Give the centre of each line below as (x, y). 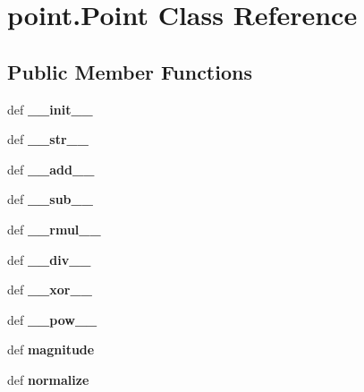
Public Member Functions (130, 71)
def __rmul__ (54, 229)
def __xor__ (50, 290)
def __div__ (49, 259)
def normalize (48, 379)
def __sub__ (50, 199)
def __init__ (50, 109)
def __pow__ (52, 319)
